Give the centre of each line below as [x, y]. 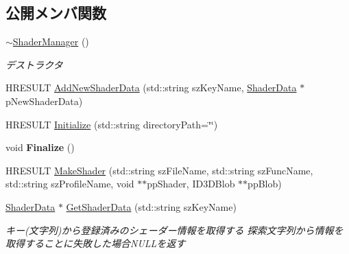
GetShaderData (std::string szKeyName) [151, 206]
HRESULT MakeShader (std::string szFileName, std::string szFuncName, [159, 170]
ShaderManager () [51, 42]
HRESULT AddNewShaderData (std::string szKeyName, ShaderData [151, 88]
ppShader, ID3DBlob [191, 184]
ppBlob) [265, 184]
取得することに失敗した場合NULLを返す [96, 243]
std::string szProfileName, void [70, 184]
